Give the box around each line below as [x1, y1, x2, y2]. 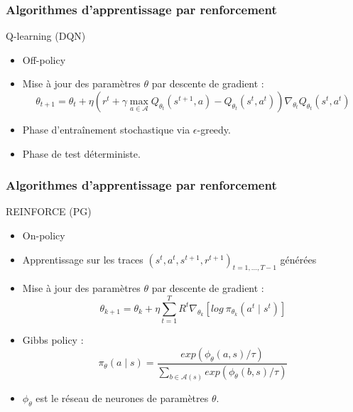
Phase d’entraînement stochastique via [22, 122, 190, 136]
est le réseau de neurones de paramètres [36, 391, 209, 406]
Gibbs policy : [22, 332, 84, 347]
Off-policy [22, 52, 66, 67]
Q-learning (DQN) [6, 28, 86, 43]
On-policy [22, 228, 65, 242]
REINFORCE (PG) [6, 204, 92, 219]
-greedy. [197, 122, 231, 136]
